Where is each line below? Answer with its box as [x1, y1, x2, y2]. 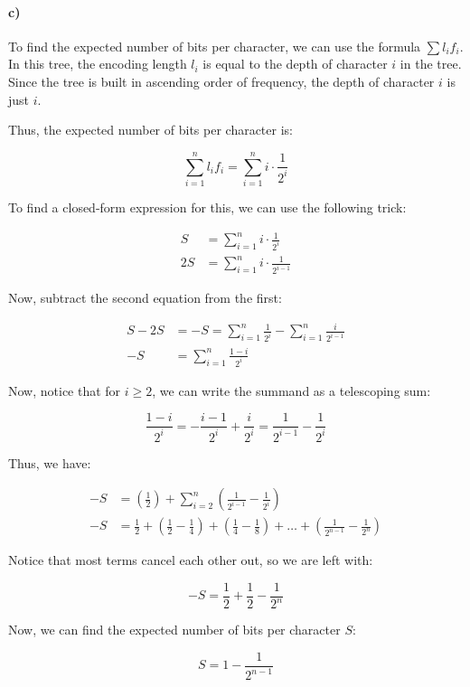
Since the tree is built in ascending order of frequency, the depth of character [8, 71, 435, 90]
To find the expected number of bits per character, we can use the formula [8, 36, 421, 55]
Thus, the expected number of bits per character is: [8, 120, 293, 139]
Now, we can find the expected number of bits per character [8, 620, 341, 639]
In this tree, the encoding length [8, 54, 187, 73]
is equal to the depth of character [202, 54, 388, 73]
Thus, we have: [8, 453, 91, 472]
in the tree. [399, 54, 462, 73]
